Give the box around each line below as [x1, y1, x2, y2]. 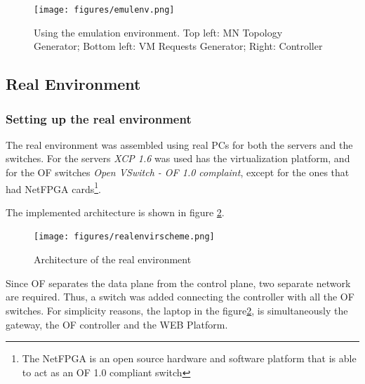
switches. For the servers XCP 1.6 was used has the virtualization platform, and [6, 151, 350, 166]
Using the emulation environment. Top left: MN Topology [34, 25, 283, 39]
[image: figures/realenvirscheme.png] [34, 232, 215, 242]
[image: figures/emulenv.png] [34, 5, 175, 15]
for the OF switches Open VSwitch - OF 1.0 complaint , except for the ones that [6, 165, 350, 180]
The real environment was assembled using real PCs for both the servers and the [6, 137, 353, 152]
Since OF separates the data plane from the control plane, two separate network [6, 275, 351, 290]
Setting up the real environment [6, 110, 192, 127]
